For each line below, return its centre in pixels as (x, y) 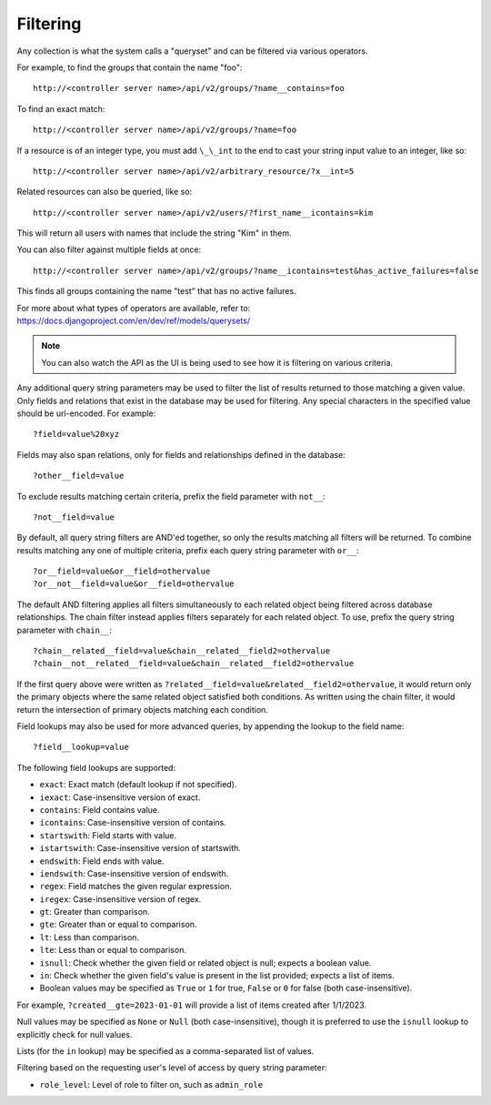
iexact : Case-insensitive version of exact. (120, 797)
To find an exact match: (61, 108)
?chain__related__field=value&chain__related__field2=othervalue (182, 651)
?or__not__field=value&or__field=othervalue (134, 584)
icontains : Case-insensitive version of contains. (133, 823)
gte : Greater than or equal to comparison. (118, 925)
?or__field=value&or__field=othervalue (122, 572)
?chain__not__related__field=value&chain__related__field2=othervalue (194, 664)
